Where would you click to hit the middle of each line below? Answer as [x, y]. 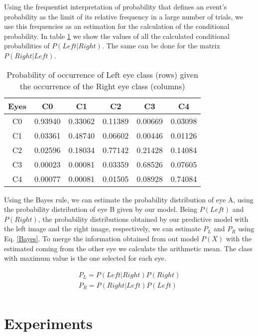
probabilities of [27, 46]
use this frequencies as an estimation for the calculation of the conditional [117, 26]
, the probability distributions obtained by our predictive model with [143, 219]
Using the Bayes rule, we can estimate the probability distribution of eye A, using [129, 199]
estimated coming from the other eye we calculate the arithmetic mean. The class [128, 248]
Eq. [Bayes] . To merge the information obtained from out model [102, 238]
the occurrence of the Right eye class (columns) [102, 86]
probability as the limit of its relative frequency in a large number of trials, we [124, 16]
